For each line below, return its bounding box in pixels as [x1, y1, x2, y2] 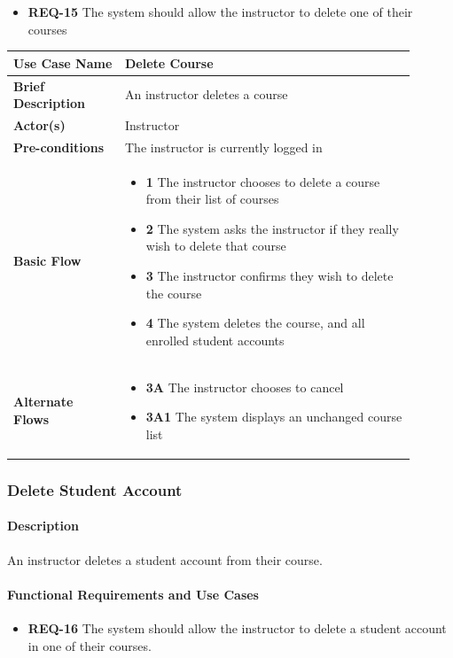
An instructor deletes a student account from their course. [7, 550, 323, 569]
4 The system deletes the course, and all [145, 314, 365, 332]
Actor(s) [13, 115, 66, 134]
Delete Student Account [7, 478, 183, 500]
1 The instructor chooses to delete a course [145, 172, 380, 190]
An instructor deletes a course [124, 85, 288, 104]
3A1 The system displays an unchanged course [145, 407, 402, 426]
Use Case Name [13, 53, 113, 72]
